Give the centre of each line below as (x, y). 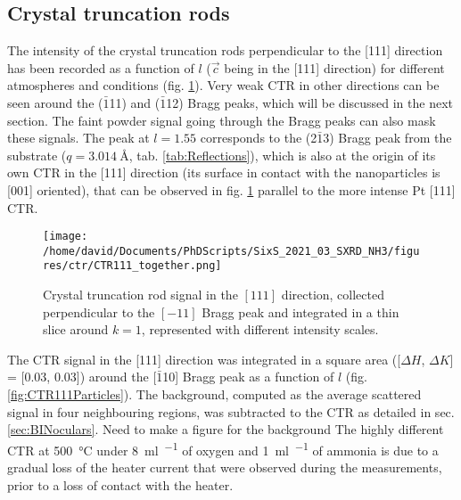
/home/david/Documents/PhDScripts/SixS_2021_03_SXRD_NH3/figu (231, 251)
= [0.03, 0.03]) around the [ (82, 377)
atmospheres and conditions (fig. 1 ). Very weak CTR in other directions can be (223, 85)
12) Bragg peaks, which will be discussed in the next (309, 102)
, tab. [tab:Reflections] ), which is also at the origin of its (282, 155)
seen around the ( (55, 102)
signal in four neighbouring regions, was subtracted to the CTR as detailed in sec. (231, 411)
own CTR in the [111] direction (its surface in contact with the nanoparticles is (224, 172)
